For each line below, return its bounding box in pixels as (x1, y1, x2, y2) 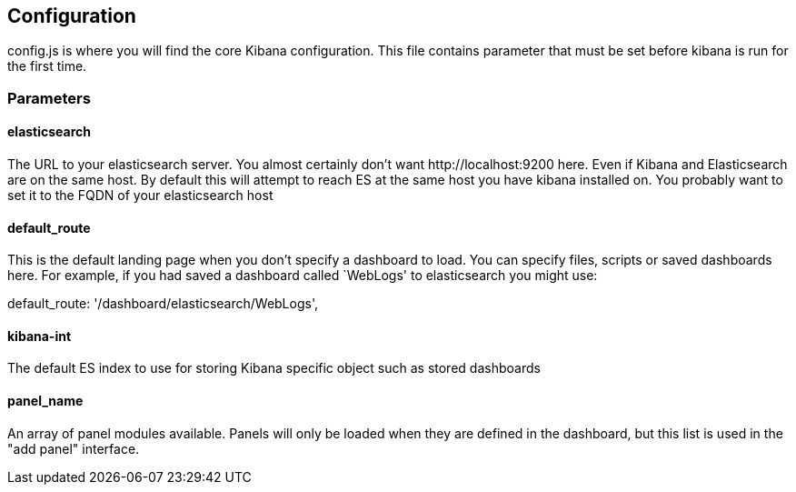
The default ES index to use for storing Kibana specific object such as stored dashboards (7, 360, 541, 377)
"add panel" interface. (7, 440, 140, 457)
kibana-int (7, 327, 72, 344)
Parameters (7, 88, 91, 107)
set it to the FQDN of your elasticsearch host (7, 187, 274, 204)
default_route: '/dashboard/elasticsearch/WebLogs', (7, 296, 318, 312)
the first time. (7, 58, 87, 75)
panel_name (7, 393, 84, 409)
